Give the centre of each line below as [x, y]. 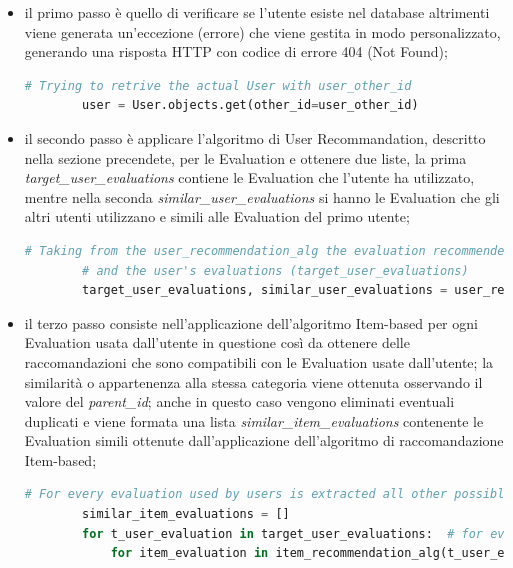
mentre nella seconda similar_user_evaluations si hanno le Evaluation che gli [262, 196]
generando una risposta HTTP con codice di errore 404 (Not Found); [236, 51]
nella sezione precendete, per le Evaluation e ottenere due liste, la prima [245, 157]
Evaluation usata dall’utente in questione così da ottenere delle [217, 342]
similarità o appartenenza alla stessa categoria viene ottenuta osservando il [253, 381]
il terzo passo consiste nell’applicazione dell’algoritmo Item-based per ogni [251, 322]
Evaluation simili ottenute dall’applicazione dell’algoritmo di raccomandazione [264, 440]
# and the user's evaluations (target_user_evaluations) [275, 270]
